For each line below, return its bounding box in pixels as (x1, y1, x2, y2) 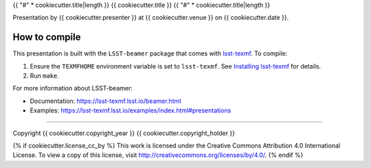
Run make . (30, 72, 60, 80)
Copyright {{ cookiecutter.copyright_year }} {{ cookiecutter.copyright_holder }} (12, 129, 236, 137)
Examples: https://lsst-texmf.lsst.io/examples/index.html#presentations (30, 106, 232, 115)
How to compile (12, 32, 81, 43)
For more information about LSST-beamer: (12, 84, 133, 93)
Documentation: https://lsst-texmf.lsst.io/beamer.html (30, 97, 181, 105)
